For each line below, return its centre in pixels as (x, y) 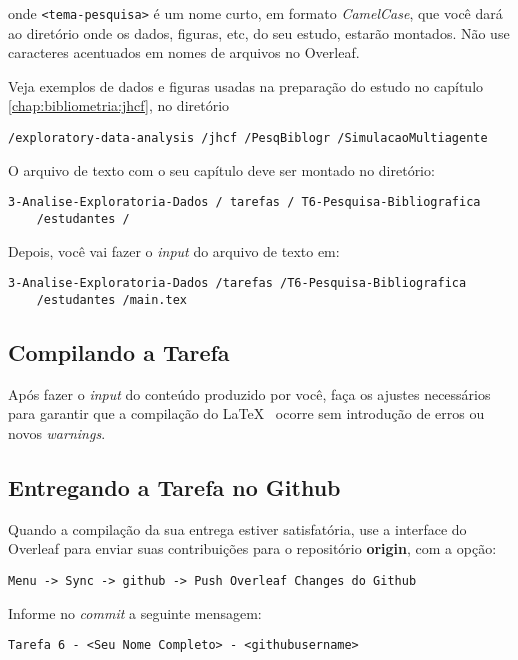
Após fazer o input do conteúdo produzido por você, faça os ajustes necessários (249, 393)
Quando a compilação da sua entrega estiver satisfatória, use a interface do (237, 528)
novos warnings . (57, 432)
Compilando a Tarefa (119, 351)
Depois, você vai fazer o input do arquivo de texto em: (174, 250)
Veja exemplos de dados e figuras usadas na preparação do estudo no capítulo (246, 85)
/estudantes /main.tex (111, 299)
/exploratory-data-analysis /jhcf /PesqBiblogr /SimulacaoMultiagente (248, 138)
